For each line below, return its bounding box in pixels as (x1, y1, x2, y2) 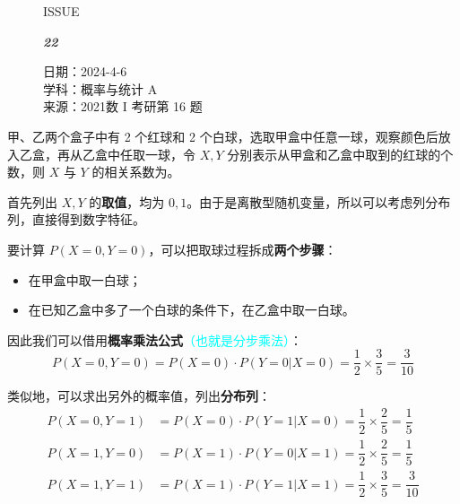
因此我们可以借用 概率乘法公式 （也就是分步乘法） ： (7, 330, 302, 349)
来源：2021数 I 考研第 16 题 (43, 97, 203, 116)
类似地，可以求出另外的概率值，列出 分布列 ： (7, 387, 271, 405)
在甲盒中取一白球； (28, 270, 142, 289)
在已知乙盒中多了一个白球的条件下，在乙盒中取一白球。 (28, 300, 355, 319)
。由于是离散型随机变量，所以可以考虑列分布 (187, 192, 451, 211)
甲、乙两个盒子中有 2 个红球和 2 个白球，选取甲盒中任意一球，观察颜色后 (7, 126, 438, 145)
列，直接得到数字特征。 (7, 210, 145, 229)
